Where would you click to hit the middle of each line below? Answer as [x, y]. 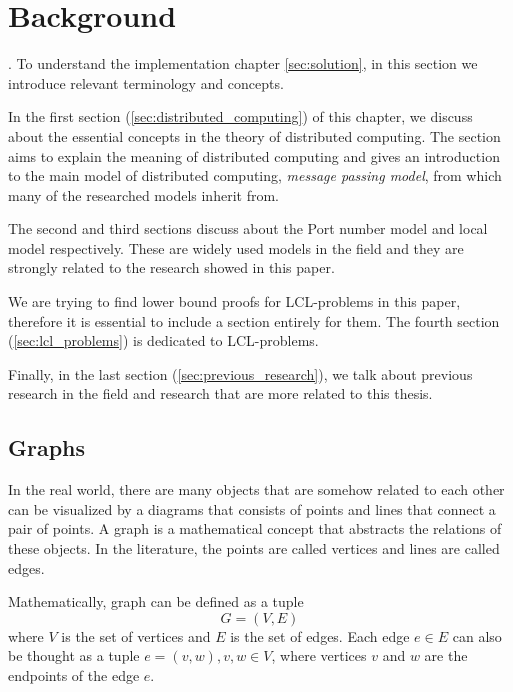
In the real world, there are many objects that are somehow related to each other [256, 489]
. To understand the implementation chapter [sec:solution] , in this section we [243, 63]
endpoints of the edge [74, 674]
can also [477, 635]
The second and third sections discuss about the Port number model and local [248, 228]
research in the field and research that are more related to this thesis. [220, 393]
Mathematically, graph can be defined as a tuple [156, 601]
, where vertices [319, 655]
